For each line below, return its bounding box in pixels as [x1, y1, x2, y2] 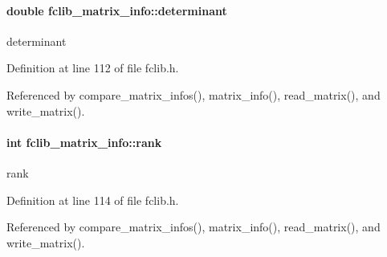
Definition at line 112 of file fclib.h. [6, 59, 179, 76]
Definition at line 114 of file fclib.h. [6, 191, 179, 208]
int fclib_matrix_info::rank [6, 133, 162, 150]
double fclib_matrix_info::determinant [6, 2, 227, 18]
